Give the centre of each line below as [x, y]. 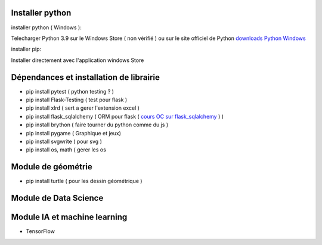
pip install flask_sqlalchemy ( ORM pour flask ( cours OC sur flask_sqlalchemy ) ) [125, 116]
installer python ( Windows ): [46, 27]
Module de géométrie [52, 167]
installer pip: [26, 49]
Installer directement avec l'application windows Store [78, 60]
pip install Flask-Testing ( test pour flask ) [77, 100]
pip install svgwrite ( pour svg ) [64, 141]
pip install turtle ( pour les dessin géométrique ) [84, 181]
